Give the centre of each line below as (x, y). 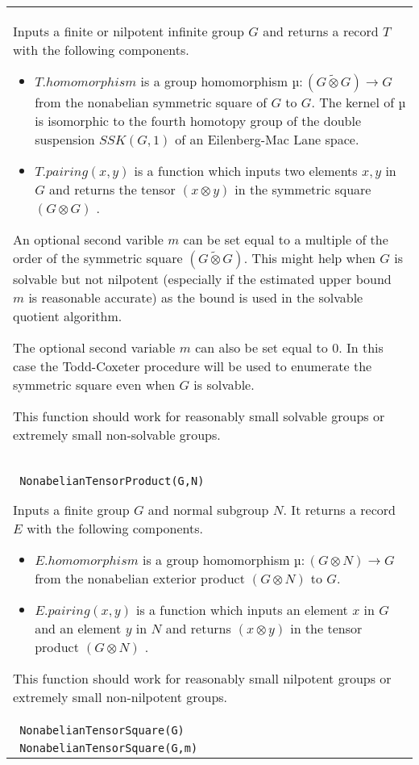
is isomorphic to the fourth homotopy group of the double (198, 121)
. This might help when (310, 258)
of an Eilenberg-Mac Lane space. (267, 139)
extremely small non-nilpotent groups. (120, 697)
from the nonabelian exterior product (140, 578)
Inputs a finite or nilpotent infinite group (129, 31)
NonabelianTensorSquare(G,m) (109, 748)
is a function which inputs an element (242, 610)
